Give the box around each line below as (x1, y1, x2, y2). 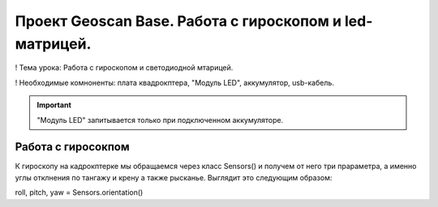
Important (36, 100, 72, 110)
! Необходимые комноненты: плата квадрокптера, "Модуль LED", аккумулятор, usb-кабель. (15, 78, 334, 87)
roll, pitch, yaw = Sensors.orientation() (15, 188, 144, 197)
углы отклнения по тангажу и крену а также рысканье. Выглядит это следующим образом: (15, 172, 333, 182)
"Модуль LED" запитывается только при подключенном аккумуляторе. (36, 115, 284, 125)
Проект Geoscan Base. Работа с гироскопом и (15, 12, 342, 30)
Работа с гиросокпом (15, 140, 130, 154)
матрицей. (15, 35, 92, 53)
